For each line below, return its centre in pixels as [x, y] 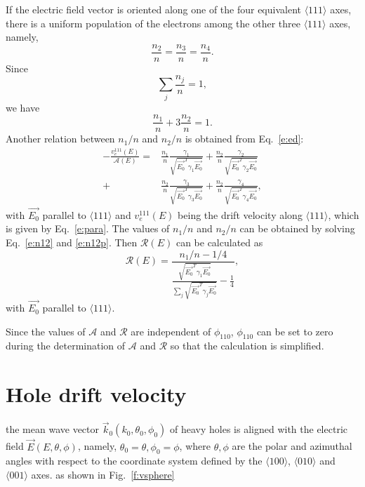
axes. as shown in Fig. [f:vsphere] [103, 475]
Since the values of [46, 331]
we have [23, 107]
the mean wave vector [52, 429]
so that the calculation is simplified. [247, 346]
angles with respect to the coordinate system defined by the [134, 461]
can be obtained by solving [297, 228]
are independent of [171, 331]
